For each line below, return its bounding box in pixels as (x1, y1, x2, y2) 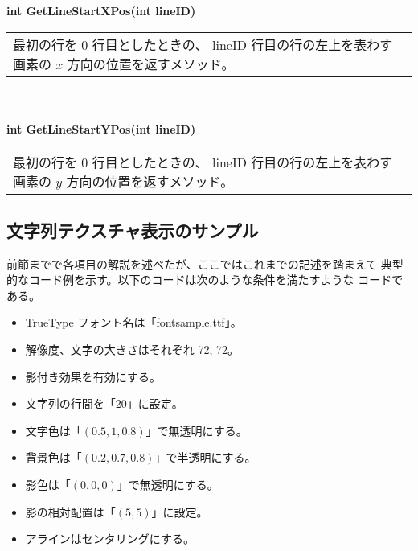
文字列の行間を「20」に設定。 (25, 395, 183, 412)
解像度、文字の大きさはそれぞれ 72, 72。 (25, 340, 240, 357)
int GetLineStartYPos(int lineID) (6, 120, 196, 137)
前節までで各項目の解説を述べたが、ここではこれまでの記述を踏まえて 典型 (6, 255, 404, 272)
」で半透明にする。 (154, 449, 256, 466)
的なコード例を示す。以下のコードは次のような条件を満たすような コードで (6, 271, 404, 288)
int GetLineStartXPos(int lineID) (6, 2, 196, 19)
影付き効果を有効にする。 (25, 368, 161, 384)
